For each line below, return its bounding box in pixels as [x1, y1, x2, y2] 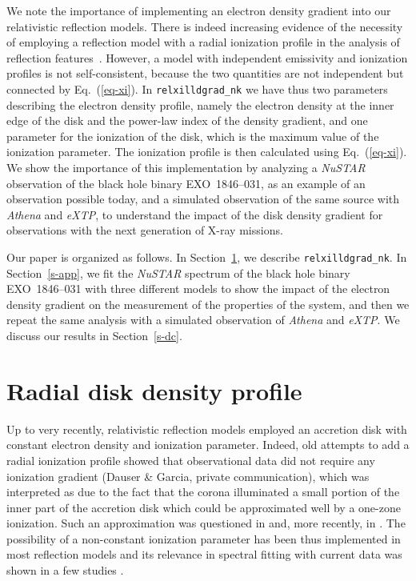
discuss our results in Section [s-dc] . [6, 327, 182, 343]
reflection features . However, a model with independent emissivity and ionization [6, 49, 408, 66]
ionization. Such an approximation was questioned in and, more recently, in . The [6, 515, 406, 531]
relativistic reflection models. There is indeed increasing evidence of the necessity [6, 18, 403, 34]
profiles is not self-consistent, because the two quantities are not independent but [6, 65, 404, 82]
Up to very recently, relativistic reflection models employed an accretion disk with [6, 420, 407, 437]
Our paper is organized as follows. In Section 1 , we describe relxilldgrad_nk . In [6, 248, 407, 265]
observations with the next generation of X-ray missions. [6, 222, 283, 238]
